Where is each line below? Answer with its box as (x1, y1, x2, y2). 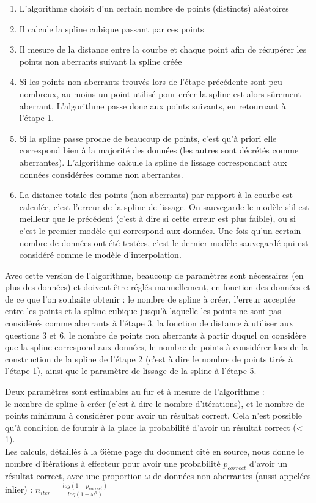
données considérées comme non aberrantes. (19, 167, 183, 180)
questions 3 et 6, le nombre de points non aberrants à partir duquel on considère (5, 328, 306, 341)
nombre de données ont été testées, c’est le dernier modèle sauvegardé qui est (19, 236, 309, 249)
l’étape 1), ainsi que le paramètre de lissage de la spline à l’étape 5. (5, 364, 257, 377)
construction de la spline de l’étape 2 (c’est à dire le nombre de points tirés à (5, 352, 293, 365)
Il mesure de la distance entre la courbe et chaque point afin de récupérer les (19, 43, 307, 56)
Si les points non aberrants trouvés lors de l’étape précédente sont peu (19, 75, 282, 88)
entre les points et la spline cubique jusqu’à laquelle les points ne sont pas (5, 304, 281, 317)
